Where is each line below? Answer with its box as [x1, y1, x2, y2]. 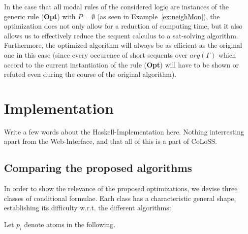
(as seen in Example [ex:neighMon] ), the [97, 11, 220, 21]
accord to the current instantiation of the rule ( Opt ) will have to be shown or [4, 59, 239, 69]
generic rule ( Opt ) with [4, 11, 76, 21]
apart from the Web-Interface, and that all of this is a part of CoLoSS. [4, 136, 217, 146]
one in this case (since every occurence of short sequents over [4, 49, 188, 60]
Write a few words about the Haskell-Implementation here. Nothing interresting [4, 126, 245, 136]
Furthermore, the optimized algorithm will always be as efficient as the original [4, 40, 242, 50]
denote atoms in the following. [24, 219, 116, 230]
